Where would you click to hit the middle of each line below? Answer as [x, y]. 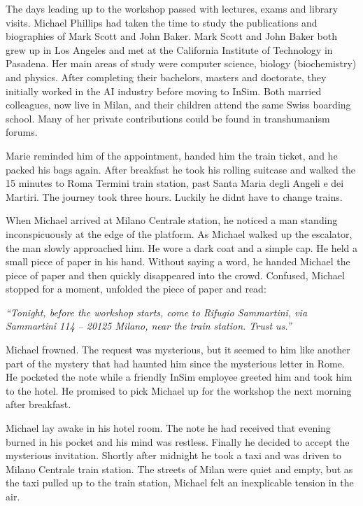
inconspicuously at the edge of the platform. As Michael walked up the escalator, [179, 233]
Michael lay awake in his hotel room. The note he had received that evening [168, 428]
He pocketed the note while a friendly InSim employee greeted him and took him [179, 377]
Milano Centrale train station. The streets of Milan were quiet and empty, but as [179, 469]
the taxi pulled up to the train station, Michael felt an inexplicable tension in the [180, 483]
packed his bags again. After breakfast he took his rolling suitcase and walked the [180, 169]
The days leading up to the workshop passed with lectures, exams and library [172, 8]
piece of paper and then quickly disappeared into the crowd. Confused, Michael [175, 275]
